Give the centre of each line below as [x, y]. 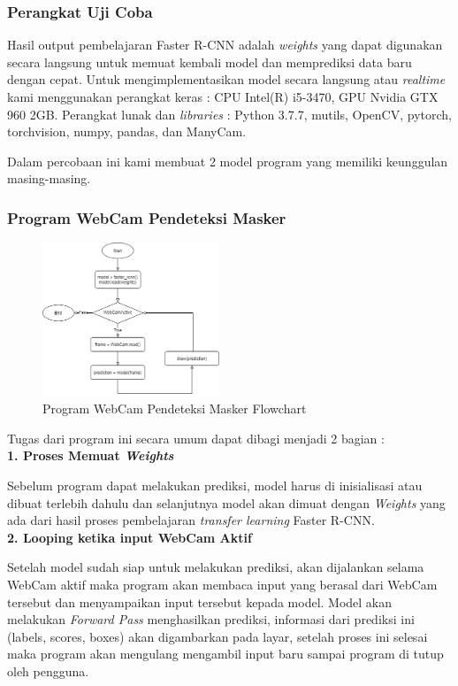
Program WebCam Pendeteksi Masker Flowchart [175, 409]
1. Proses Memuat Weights [91, 455]
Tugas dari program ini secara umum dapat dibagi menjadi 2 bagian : [196, 438]
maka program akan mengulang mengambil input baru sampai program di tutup [225, 654]
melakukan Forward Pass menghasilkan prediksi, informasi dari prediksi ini [211, 619]
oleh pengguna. [48, 671]
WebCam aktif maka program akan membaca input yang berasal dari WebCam [222, 585]
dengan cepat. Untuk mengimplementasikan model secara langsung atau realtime [226, 79]
